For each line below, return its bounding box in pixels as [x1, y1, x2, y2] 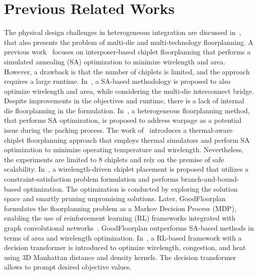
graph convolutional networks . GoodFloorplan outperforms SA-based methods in [4, 223, 254, 233]
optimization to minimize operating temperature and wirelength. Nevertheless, [4, 144, 244, 155]
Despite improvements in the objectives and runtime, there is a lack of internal [4, 95, 245, 106]
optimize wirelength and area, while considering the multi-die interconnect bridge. [4, 85, 254, 96]
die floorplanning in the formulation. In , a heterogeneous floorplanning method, [4, 105, 250, 115]
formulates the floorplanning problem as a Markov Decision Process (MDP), [4, 203, 237, 213]
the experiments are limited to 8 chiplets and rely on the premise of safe [4, 154, 224, 164]
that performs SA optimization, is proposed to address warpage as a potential [4, 115, 242, 125]
